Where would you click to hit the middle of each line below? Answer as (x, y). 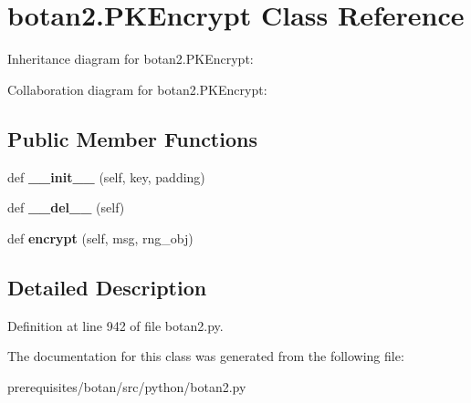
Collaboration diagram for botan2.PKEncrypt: (137, 89)
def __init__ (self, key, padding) (106, 176)
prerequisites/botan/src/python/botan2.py (127, 386)
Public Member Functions (132, 138)
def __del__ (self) (66, 207)
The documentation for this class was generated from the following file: (206, 356)
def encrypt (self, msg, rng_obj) (100, 238)
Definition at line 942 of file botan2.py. (115, 325)
